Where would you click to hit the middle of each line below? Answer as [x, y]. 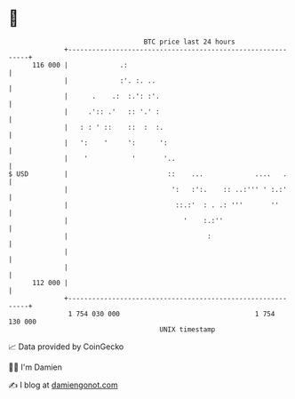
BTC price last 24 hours [190, 42]
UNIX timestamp [187, 329]
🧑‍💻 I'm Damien [36, 367]
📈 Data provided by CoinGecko [66, 347]
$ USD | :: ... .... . [148, 174]
